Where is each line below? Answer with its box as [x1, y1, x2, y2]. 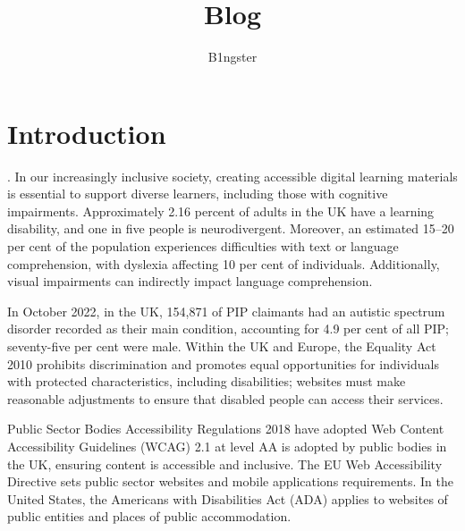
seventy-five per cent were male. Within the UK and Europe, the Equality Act [7, 337, 436, 355]
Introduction [7, 114, 166, 151]
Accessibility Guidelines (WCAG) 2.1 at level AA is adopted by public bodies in [7, 436, 447, 455]
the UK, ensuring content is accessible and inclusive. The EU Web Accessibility [7, 454, 443, 473]
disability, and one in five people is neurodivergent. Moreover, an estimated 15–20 [7, 219, 454, 238]
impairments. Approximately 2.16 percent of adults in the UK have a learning [7, 201, 435, 220]
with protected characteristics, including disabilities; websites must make [7, 372, 406, 391]
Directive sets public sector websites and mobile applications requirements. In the [7, 472, 454, 491]
